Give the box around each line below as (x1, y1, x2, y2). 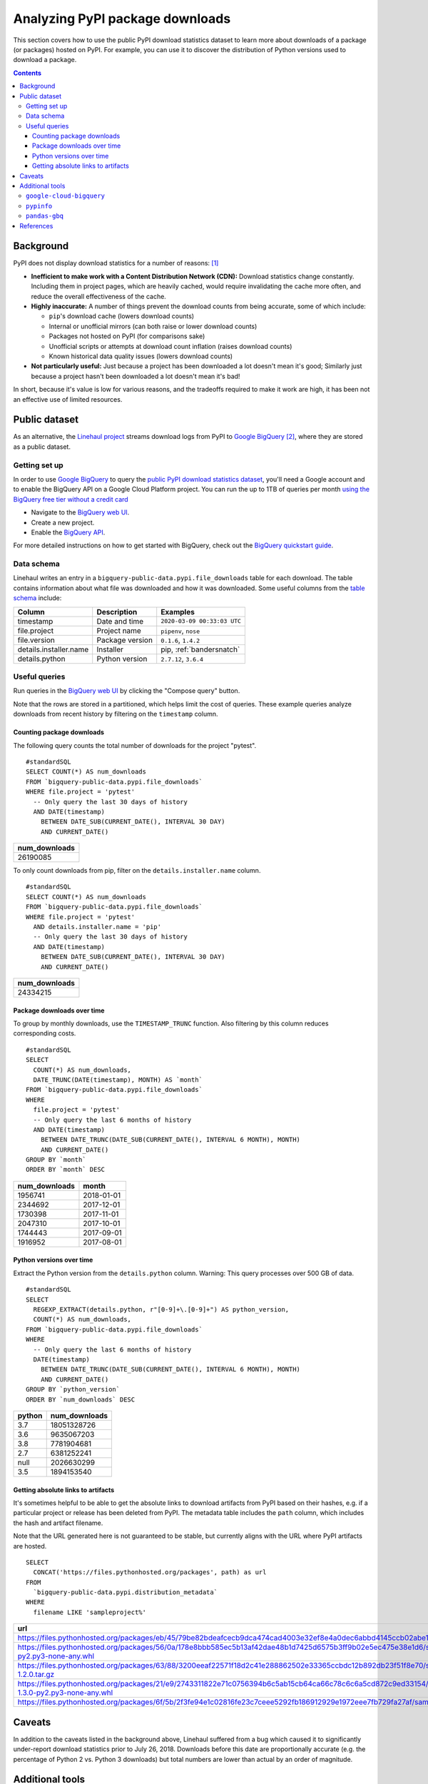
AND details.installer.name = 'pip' (33, 923, 162, 931)
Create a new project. (31, 518, 95, 527)
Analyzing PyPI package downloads (13, 11, 231, 26)
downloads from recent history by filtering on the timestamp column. (13, 710, 218, 719)
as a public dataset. (13, 442, 71, 451)
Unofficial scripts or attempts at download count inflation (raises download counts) (49, 342, 292, 350)
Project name (96, 625, 142, 635)
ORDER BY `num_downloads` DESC (26, 1395, 136, 1404)
